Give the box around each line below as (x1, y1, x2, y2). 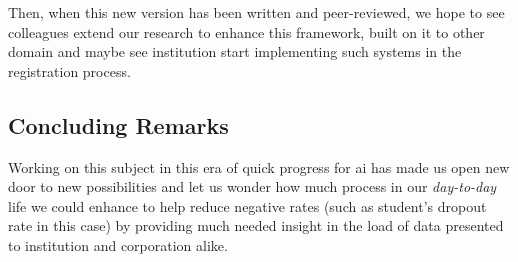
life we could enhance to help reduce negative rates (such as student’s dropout (8, 195, 487, 216)
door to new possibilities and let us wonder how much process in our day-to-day (8, 176, 497, 197)
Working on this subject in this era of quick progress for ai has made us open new (8, 156, 510, 177)
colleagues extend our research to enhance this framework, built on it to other (8, 21, 485, 42)
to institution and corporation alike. (8, 234, 228, 255)
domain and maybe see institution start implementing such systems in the (8, 41, 462, 62)
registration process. (8, 60, 131, 81)
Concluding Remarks (8, 109, 229, 140)
